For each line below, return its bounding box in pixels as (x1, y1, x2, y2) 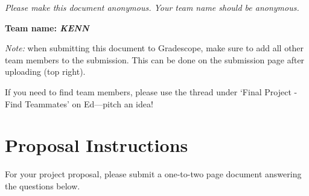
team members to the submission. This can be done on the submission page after (5, 53, 305, 66)
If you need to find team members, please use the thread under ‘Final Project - (5, 85, 298, 98)
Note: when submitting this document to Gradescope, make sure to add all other (5, 42, 304, 54)
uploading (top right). (5, 65, 86, 78)
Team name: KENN (5, 21, 89, 34)
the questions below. (5, 179, 80, 192)
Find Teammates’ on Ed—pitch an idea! (5, 97, 153, 110)
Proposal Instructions (5, 133, 188, 157)
